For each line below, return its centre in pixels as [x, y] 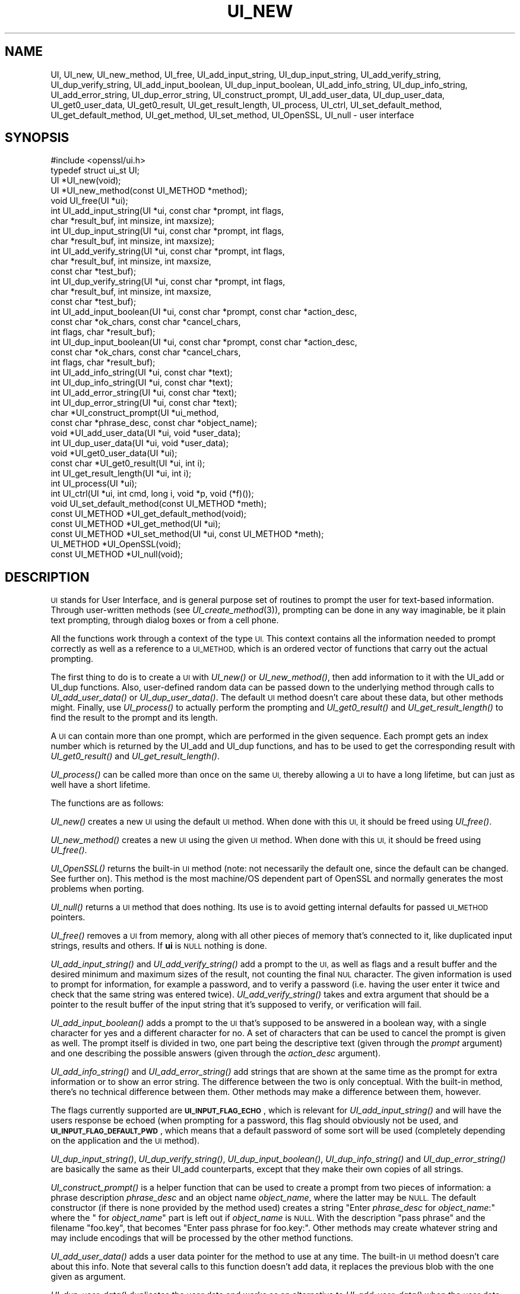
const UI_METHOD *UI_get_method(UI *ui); [136, 524]
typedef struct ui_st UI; [95, 171]
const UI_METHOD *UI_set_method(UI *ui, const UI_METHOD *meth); [187, 534]
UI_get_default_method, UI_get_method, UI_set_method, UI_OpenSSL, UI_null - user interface [232, 115]
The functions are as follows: [107, 803]
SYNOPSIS [37, 138]
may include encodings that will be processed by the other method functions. [202, 1238]
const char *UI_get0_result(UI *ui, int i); [128, 463]
